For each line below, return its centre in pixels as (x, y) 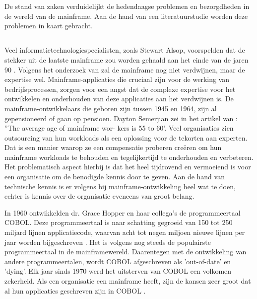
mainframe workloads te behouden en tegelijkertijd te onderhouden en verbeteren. (129, 157)
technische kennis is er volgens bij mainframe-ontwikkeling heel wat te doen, (120, 186)
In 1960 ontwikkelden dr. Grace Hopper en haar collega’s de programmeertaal (123, 212)
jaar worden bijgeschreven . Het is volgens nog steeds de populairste (108, 242)
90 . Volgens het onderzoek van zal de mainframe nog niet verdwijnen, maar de (125, 69)
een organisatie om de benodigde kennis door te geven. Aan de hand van (115, 177)
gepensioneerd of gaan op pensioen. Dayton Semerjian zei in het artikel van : (121, 118)
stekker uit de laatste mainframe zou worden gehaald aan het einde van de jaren (127, 59)
